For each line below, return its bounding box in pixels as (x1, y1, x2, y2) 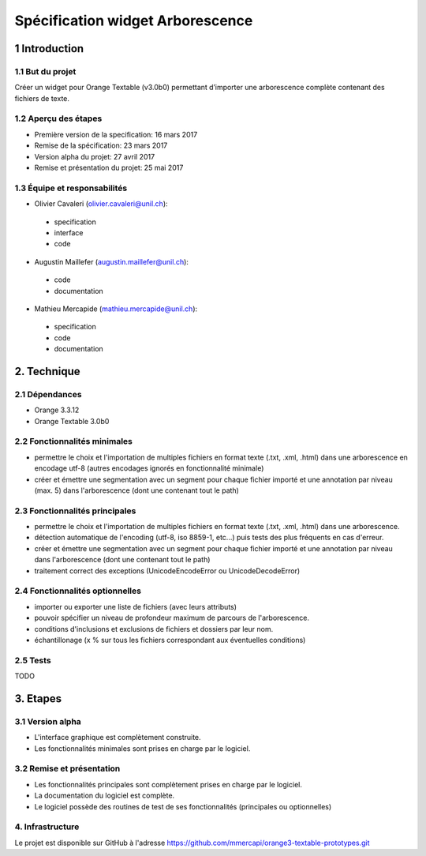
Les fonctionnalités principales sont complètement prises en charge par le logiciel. (34, 779, 303, 789)
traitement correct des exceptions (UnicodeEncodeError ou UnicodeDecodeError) (34, 565, 301, 576)
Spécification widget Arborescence (14, 12, 253, 29)
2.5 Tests (14, 655, 51, 666)
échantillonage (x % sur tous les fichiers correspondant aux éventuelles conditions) (34, 635, 306, 644)
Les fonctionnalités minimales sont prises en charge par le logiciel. (34, 743, 251, 753)
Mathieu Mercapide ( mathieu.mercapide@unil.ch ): (34, 304, 198, 313)
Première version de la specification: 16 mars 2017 (34, 130, 198, 139)
